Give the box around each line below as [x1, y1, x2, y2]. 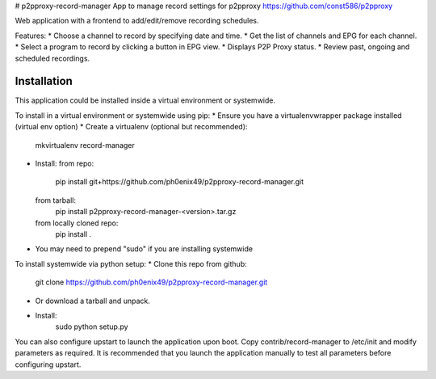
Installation [15, 74, 73, 88]
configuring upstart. [15, 360, 82, 369]
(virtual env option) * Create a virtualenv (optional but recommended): [15, 122, 248, 132]
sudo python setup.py [55, 322, 128, 331]
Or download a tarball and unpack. [35, 296, 151, 305]
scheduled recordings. [15, 53, 90, 63]
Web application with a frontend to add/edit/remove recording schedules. [15, 16, 259, 26]
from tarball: [35, 195, 77, 205]
